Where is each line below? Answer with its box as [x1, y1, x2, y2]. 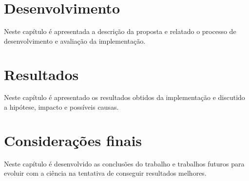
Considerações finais [4, 130, 142, 150]
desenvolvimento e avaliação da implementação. [4, 35, 146, 46]
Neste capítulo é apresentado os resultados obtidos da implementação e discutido [4, 92, 245, 102]
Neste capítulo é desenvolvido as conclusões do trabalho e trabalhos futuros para [4, 158, 245, 168]
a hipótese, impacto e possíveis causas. [4, 102, 119, 112]
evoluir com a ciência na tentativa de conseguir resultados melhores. [4, 168, 207, 178]
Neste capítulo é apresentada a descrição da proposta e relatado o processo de [4, 26, 236, 36]
